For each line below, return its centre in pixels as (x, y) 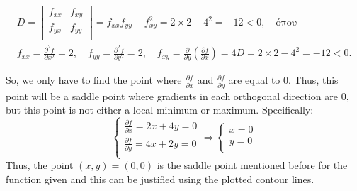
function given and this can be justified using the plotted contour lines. (160, 179)
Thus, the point (40, 165)
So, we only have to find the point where (94, 80)
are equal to (254, 80)
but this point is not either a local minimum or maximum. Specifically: (160, 110)
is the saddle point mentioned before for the (252, 165)
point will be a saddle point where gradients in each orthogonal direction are (172, 95)
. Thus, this (313, 80)
